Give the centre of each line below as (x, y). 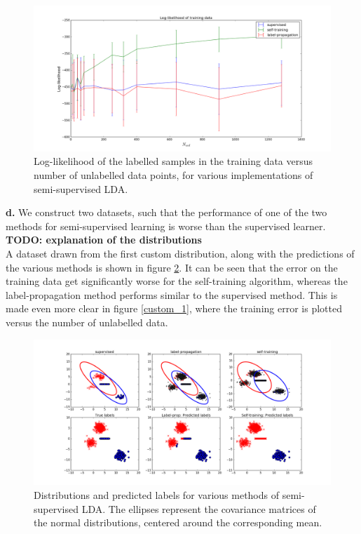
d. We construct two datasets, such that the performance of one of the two (166, 212)
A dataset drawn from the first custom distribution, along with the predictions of (180, 254)
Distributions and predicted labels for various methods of (156, 495)
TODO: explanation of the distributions (104, 240)
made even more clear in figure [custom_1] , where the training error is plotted (174, 308)
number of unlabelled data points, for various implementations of (173, 175)
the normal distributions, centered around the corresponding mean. (178, 522)
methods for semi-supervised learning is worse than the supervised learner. (166, 226)
